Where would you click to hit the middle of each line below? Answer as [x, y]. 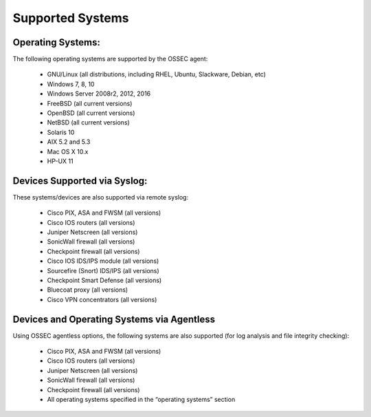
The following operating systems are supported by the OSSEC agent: [110, 59]
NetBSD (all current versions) [88, 122]
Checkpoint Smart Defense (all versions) [104, 280]
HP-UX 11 [60, 161]
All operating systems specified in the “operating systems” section [141, 400]
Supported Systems [71, 18]
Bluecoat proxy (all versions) [88, 290]
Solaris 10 [61, 132]
